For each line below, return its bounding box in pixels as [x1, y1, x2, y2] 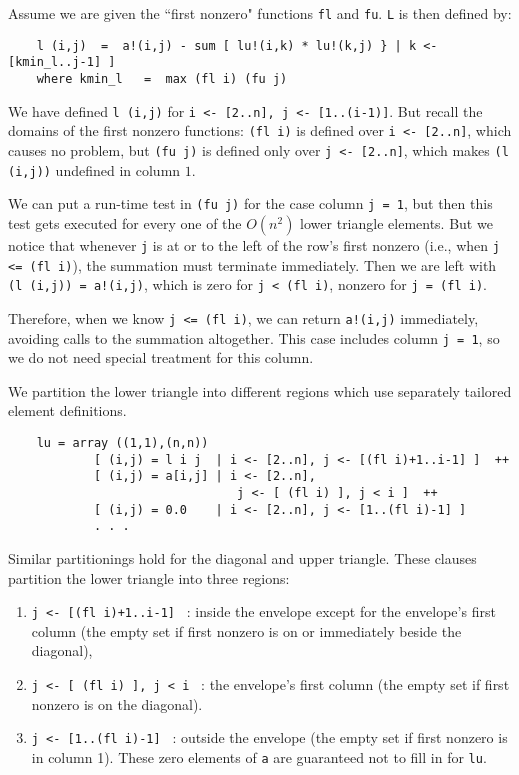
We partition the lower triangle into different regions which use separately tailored [8, 380, 512, 401]
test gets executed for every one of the [8, 212, 242, 233]
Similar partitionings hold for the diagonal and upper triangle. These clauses [8, 547, 477, 568]
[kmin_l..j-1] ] [8, 55, 116, 70]
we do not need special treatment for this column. [8, 347, 314, 368]
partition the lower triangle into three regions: [8, 567, 290, 588]
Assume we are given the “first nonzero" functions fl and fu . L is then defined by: [8, 3, 512, 23]
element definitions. [8, 400, 127, 421]
